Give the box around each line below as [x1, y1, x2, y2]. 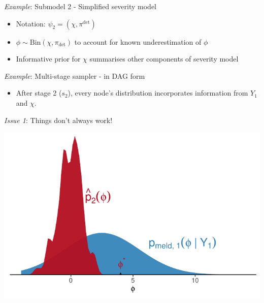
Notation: [16, 18, 46, 28]
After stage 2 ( [16, 87, 62, 98]
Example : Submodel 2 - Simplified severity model [4, 1, 157, 11]
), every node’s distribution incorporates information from [68, 87, 248, 98]
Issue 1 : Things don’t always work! [4, 114, 113, 125]
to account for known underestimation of [74, 36, 202, 47]
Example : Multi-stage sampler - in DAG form [4, 70, 145, 81]
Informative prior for [16, 53, 81, 64]
